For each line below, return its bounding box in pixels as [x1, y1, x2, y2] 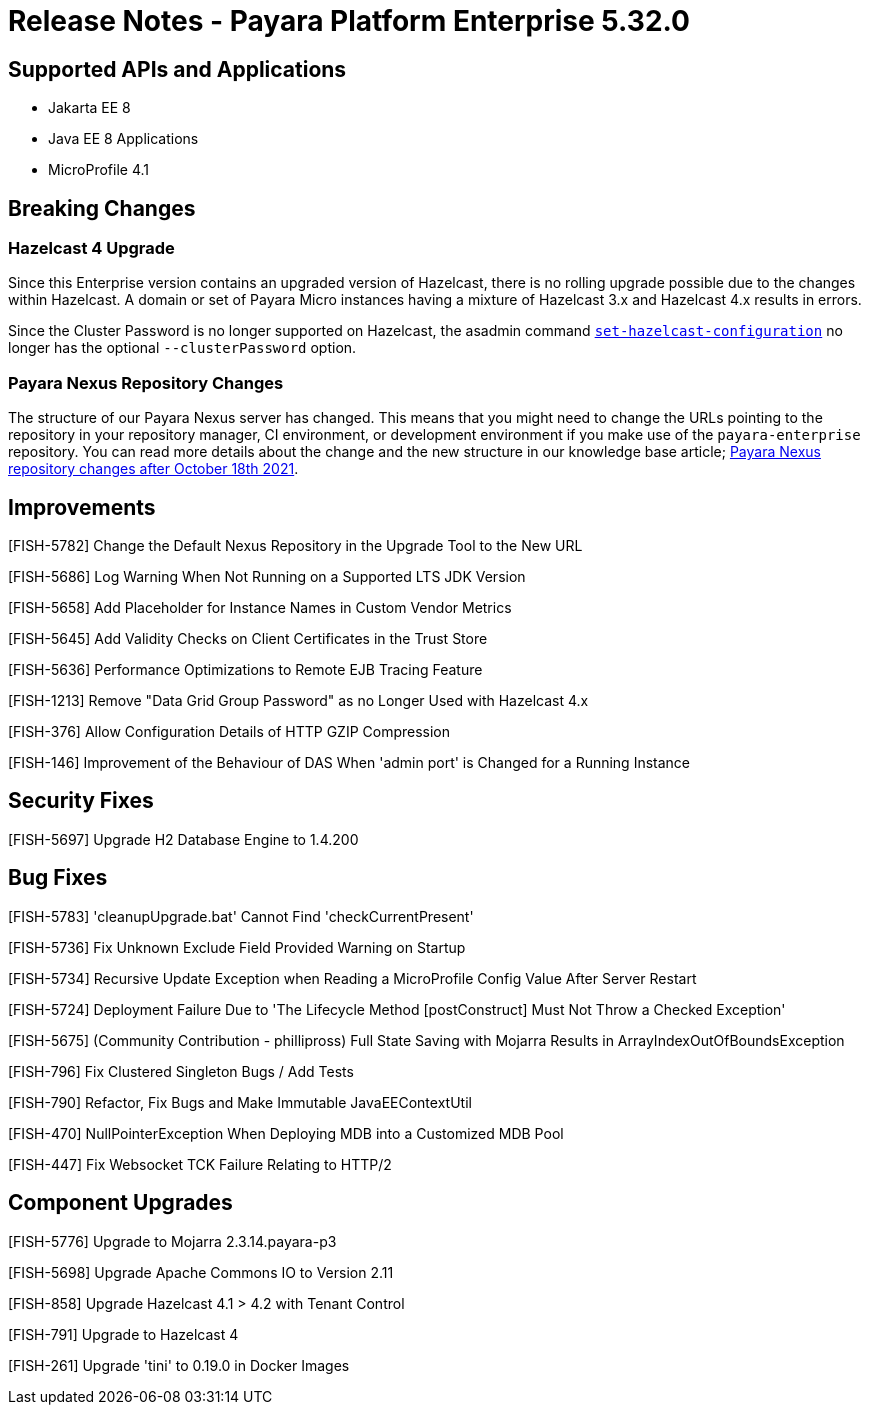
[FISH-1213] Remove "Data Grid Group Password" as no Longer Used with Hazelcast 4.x [8, 691, 589, 709]
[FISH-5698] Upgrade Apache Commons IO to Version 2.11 [8, 1263, 394, 1281]
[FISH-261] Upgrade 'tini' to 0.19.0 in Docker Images [8, 1356, 350, 1374]
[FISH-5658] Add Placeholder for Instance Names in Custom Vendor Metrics [8, 598, 512, 616]
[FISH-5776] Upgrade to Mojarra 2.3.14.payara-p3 [8, 1232, 337, 1250]
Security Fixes [8, 788, 154, 814]
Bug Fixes [8, 865, 108, 891]
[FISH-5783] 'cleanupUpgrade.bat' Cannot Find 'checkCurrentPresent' [8, 907, 474, 925]
